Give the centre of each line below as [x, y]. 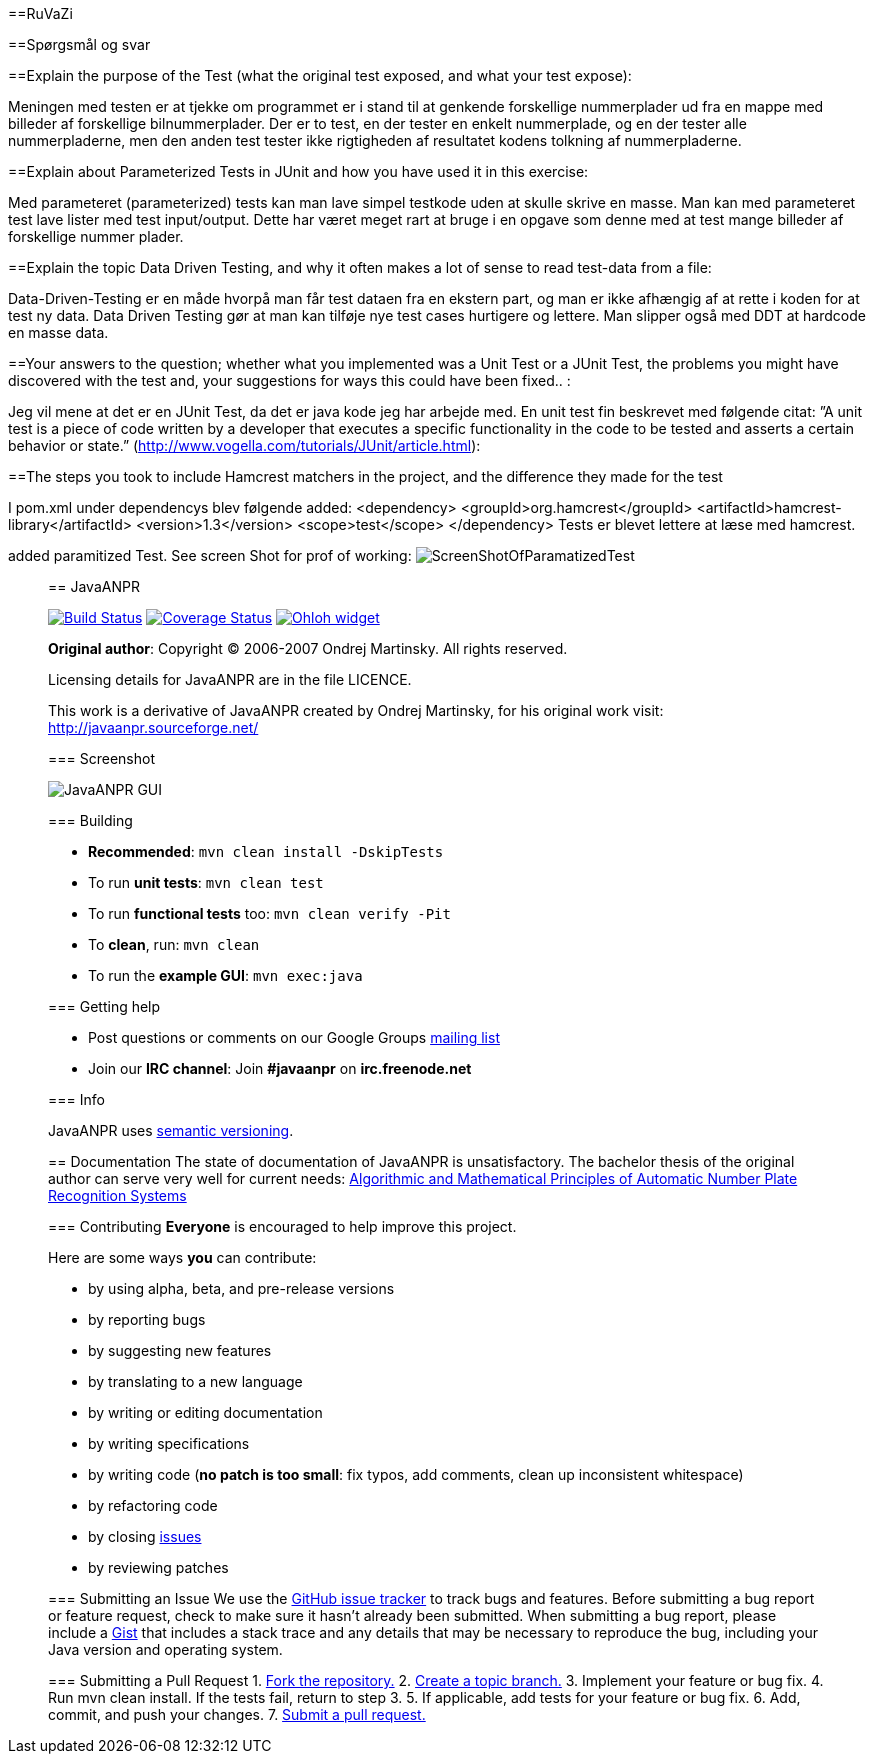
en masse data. [58, 332]
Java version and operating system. [165, 1649]
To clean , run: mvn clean [174, 944]
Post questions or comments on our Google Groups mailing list [294, 1037]
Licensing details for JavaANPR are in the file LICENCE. [230, 679]
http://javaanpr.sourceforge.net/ [153, 727]
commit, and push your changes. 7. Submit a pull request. [237, 1714]
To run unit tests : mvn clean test [206, 882]
